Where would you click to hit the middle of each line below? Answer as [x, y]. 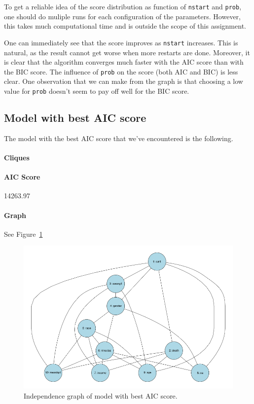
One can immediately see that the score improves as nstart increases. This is [121, 42]
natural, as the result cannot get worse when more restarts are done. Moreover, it [127, 52]
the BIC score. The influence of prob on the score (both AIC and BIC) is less [121, 71]
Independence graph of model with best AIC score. [101, 395]
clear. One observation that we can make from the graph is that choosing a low [124, 81]
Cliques [17, 157]
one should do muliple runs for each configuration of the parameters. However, [122, 16]
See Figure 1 [23, 234]
